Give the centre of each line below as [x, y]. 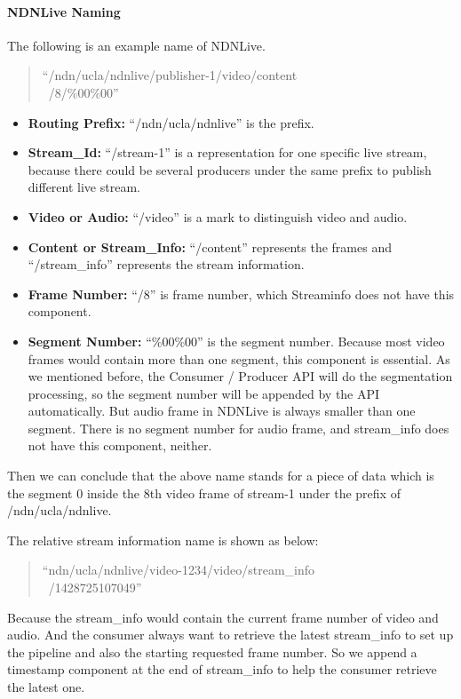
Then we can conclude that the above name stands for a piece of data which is [221, 476]
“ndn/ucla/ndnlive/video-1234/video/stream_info [179, 570]
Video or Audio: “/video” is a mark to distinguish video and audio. [218, 216]
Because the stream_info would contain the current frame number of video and [223, 617]
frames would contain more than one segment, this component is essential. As [239, 358]
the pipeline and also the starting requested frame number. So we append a [212, 651]
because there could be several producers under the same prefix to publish [230, 169]
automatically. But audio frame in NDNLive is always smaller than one [222, 411]
